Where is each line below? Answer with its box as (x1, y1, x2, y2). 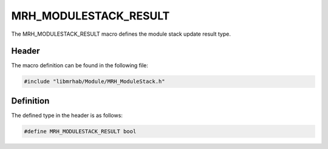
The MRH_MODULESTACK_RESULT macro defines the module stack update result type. (11, 30, 231, 38)
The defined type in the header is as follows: (11, 111, 123, 119)
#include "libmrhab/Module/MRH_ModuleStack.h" (24, 78, 165, 85)
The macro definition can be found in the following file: (11, 62, 149, 69)
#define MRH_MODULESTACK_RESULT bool (24, 128, 137, 134)
